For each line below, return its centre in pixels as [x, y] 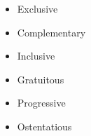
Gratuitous [41, 79]
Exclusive [37, 8]
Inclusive [36, 56]
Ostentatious [44, 126]
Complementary [51, 32]
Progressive [41, 103]
